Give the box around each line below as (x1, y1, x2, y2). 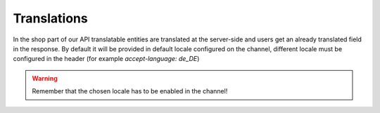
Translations (13, 11, 88, 26)
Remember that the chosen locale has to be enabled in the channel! (32, 87, 228, 95)
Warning (32, 74, 58, 82)
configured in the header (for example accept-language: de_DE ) (13, 55, 200, 63)
